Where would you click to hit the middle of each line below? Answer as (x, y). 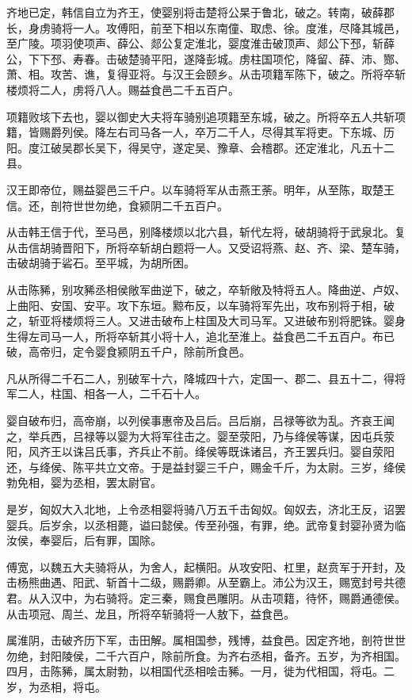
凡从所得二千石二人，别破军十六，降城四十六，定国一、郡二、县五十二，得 (200, 378)
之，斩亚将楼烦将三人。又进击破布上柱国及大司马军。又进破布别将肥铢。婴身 (206, 321)
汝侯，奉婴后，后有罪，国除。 (84, 540)
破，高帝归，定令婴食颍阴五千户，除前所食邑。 (128, 352)
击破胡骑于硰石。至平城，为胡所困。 (101, 263)
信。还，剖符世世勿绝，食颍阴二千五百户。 (117, 205)
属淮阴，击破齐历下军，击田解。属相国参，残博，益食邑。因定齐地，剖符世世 (206, 640)
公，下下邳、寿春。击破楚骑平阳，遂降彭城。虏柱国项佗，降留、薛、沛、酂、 (206, 58)
